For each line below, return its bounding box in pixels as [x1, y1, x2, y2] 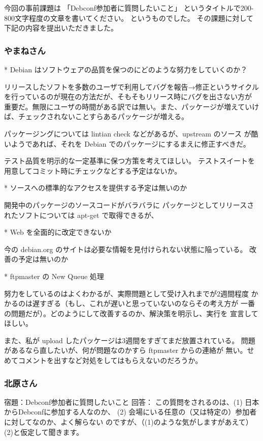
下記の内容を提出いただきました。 [4, 22, 118, 33]
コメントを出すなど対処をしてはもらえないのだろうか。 [18, 355, 203, 366]
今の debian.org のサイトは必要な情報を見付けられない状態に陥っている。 [4, 243, 247, 254]
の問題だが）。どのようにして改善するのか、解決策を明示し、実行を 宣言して [4, 308, 258, 318]
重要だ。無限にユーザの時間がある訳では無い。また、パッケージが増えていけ [4, 101, 259, 112]
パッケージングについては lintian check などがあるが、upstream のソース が [4, 128, 251, 139]
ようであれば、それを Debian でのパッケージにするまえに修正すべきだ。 [11, 138, 250, 149]
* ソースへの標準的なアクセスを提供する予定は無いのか [4, 182, 187, 193]
